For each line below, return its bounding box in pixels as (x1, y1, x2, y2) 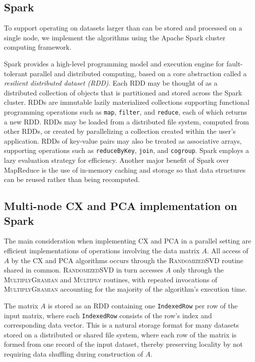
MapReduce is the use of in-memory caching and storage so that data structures (4, 164, 246, 175)
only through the (173, 265, 224, 275)
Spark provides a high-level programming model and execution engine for (4, 58, 225, 68)
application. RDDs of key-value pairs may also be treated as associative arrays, (4, 135, 242, 146)
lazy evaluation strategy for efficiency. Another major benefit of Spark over (4, 155, 229, 165)
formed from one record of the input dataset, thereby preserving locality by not (4, 339, 243, 349)
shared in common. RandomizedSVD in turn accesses (4, 265, 164, 275)
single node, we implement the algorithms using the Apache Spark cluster (4, 32, 226, 42)
